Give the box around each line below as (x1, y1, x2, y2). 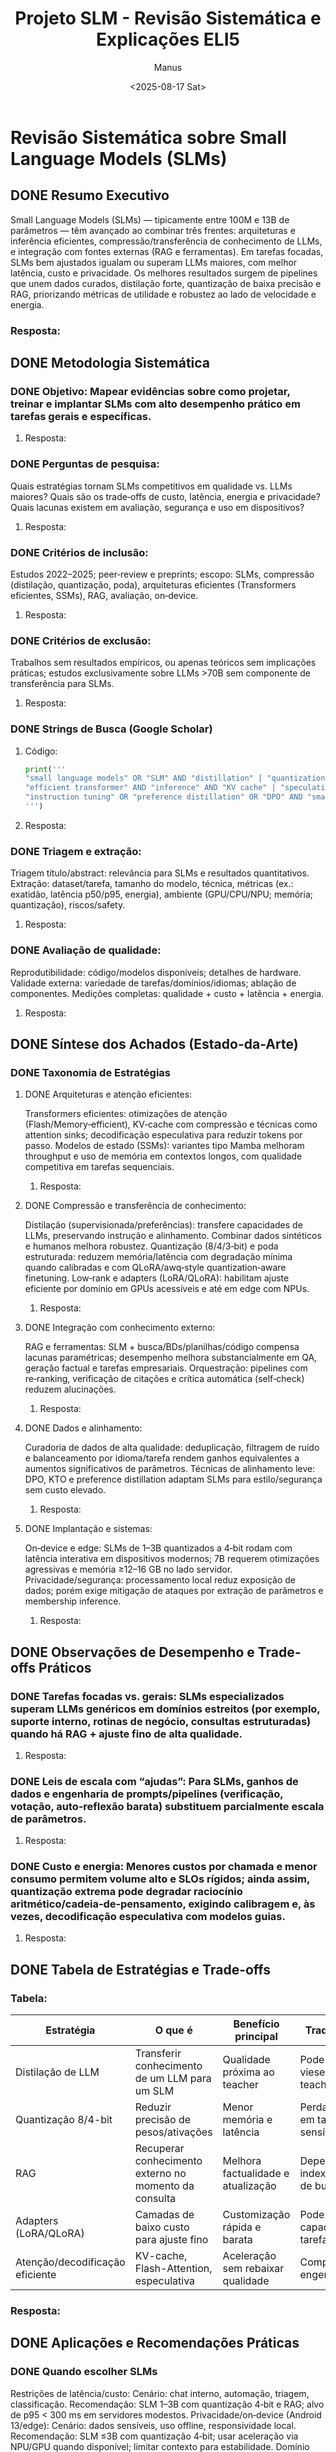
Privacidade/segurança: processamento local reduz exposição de (24, 1574, 296, 1586)
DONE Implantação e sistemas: (24, 1523, 153, 1535)
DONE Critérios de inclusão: (10, 545, 149, 559)
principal (234, 2030, 278, 2044)
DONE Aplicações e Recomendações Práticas (10, 2335, 300, 2352)
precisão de (134, 2113, 192, 2127)
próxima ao (222, 2065, 275, 2079)
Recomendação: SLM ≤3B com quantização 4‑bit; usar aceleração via (10, 2430, 299, 2442)
